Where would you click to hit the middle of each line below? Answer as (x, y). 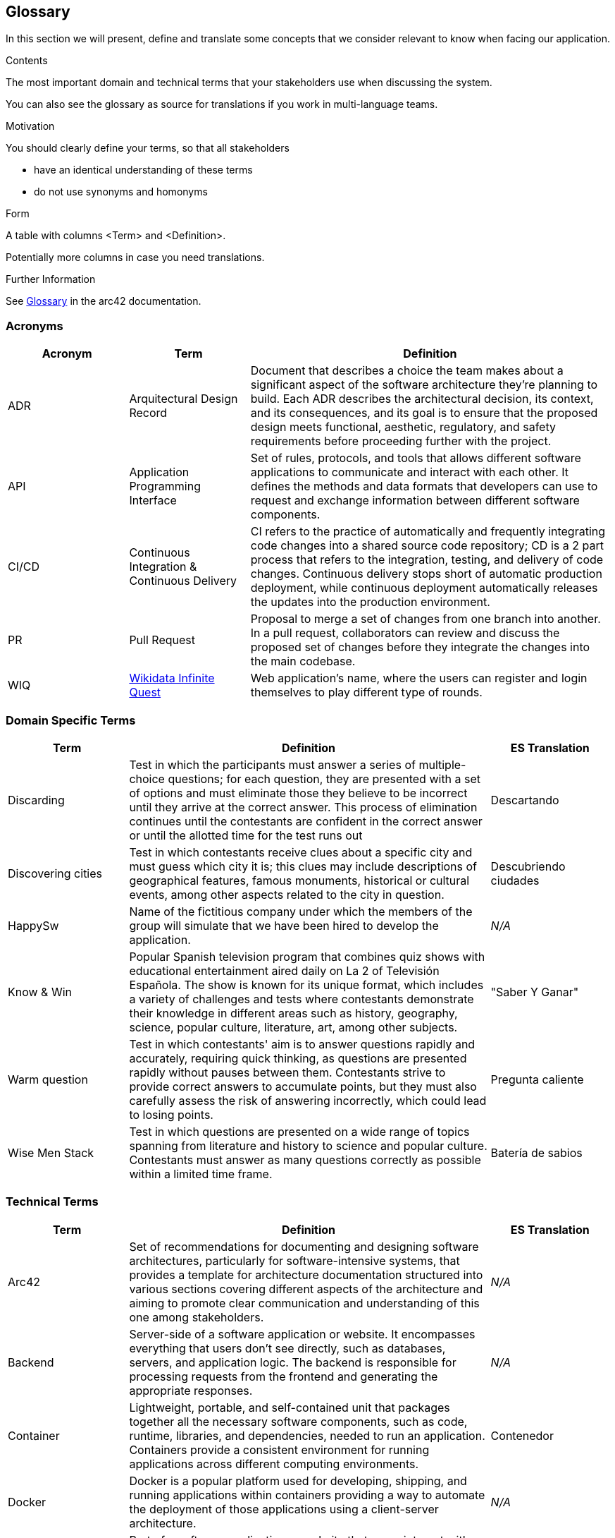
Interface (153, 501)
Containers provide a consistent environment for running (279, 1449)
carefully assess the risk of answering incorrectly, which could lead (308, 1100)
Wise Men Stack (51, 1152)
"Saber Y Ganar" (535, 992)
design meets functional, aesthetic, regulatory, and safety (403, 427)
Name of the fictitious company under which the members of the (301, 911)
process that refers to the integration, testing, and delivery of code (427, 560)
